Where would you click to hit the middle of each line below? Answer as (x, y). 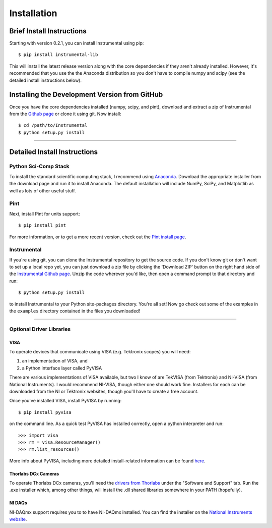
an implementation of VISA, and (55, 361)
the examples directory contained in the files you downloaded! (75, 311)
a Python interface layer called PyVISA (62, 368)
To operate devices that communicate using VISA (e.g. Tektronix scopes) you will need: (100, 352)
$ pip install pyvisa (45, 412)
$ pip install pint (42, 225)
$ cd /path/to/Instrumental (53, 125)
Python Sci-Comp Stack (40, 167)
